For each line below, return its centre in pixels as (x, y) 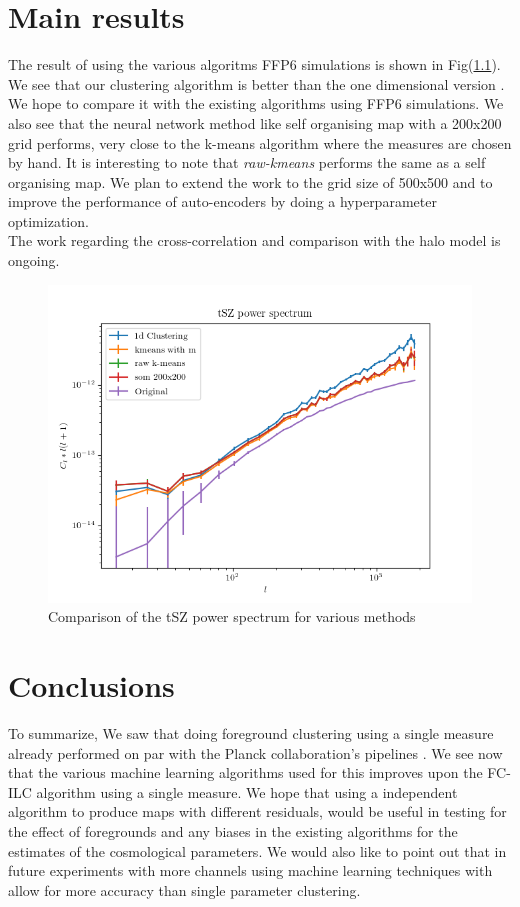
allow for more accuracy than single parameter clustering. (184, 889)
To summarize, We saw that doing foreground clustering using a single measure (251, 732)
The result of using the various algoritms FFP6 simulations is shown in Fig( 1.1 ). (254, 64)
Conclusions (91, 685)
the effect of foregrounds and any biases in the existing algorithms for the (233, 830)
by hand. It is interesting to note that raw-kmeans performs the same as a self (247, 162)
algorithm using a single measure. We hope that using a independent (247, 791)
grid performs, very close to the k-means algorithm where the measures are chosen (260, 142)
